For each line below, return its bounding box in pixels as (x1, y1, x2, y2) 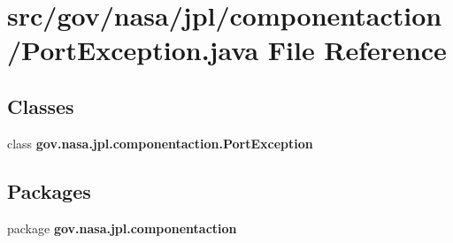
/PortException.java (7, 32, 259, 68)
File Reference (267, 32, 447, 68)
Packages (7, 177, 91, 204)
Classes (7, 92, 74, 119)
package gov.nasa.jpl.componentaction (7, 218, 237, 237)
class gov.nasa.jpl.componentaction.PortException (7, 133, 313, 152)
